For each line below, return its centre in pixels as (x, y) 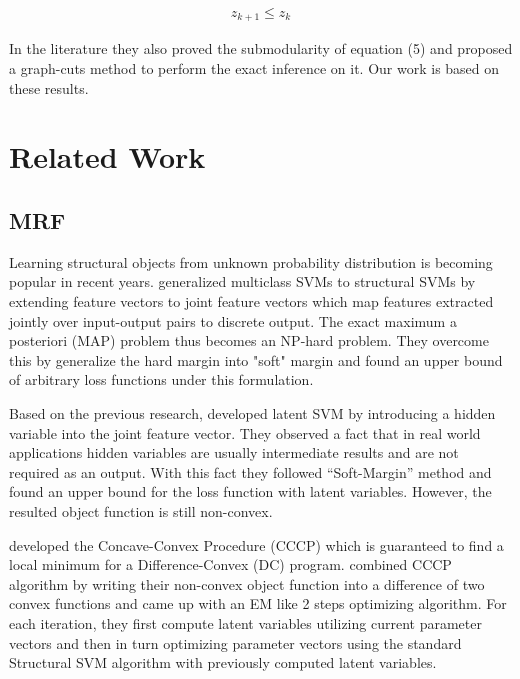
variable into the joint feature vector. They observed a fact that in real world (245, 432)
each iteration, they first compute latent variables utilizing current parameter (245, 622)
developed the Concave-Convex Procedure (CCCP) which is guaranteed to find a (256, 544)
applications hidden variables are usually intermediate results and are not (234, 452)
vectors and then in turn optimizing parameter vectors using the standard (235, 642)
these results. (49, 87)
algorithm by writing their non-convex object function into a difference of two (247, 583)
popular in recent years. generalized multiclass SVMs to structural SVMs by (242, 281)
